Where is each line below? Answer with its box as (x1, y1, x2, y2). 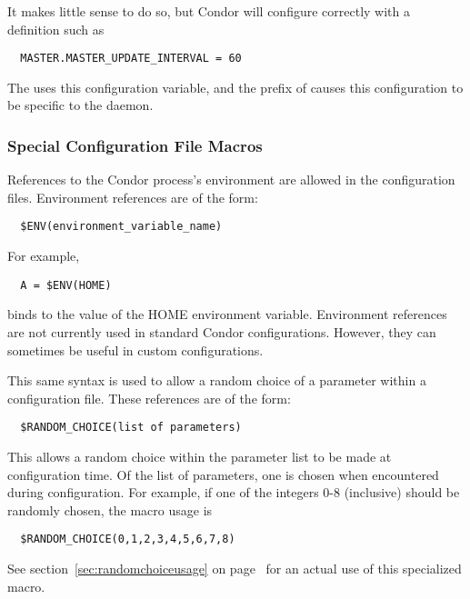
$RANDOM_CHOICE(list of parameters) (20, 421, 242, 434)
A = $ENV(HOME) (20, 278, 112, 292)
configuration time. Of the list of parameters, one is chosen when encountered (7, 464, 439, 484)
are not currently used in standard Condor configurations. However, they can (7, 322, 436, 341)
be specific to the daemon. (7, 95, 154, 115)
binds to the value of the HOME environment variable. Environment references (7, 304, 447, 324)
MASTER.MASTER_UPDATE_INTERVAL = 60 (20, 52, 242, 65)
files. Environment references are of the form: (7, 187, 258, 206)
